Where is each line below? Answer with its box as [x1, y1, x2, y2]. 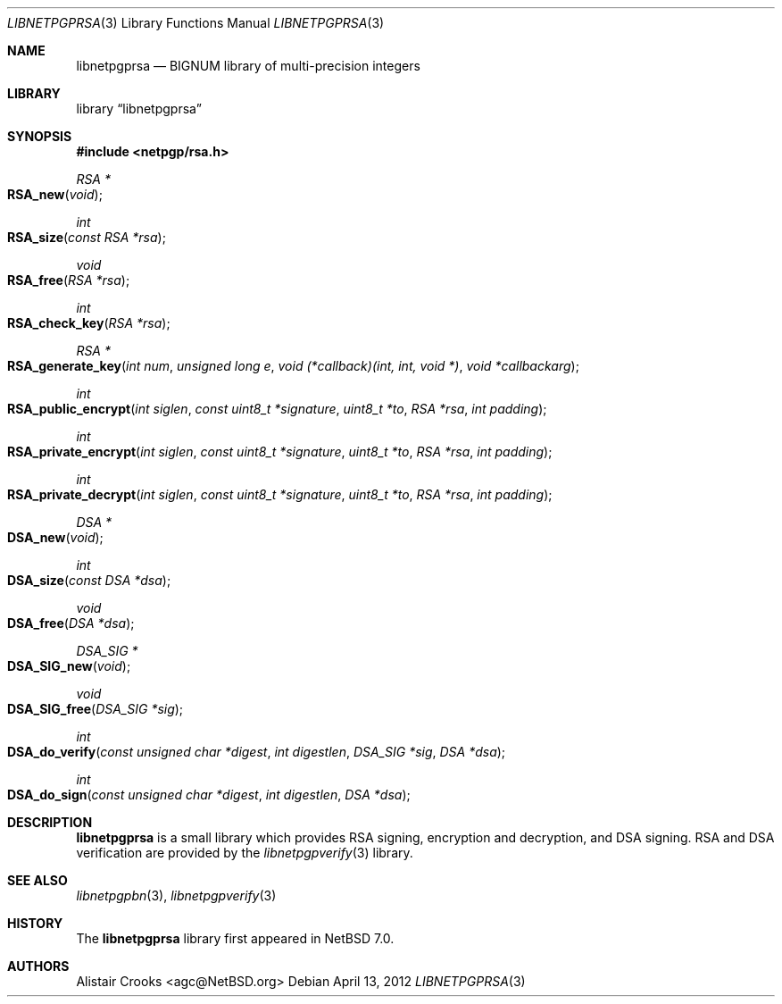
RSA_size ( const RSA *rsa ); [7, 230, 166, 245]
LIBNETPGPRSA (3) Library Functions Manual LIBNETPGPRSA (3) [7, 15, 385, 30]
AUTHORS [7, 958, 70, 974]
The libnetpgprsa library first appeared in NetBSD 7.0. [76, 931, 395, 946]
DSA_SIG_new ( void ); [7, 658, 131, 674]
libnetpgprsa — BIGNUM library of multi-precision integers [76, 58, 420, 73]
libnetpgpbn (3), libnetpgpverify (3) [76, 888, 277, 903]
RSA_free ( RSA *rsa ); [7, 272, 130, 288]
